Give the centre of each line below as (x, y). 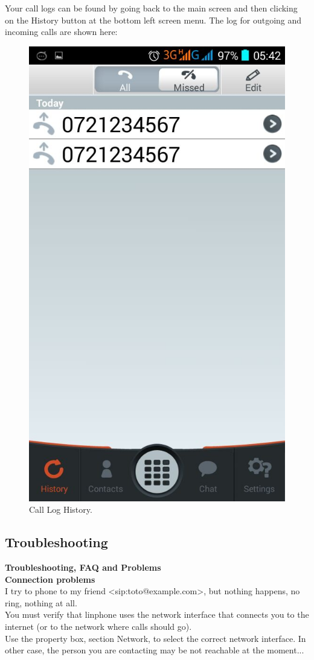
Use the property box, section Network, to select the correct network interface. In (155, 638)
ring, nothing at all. (41, 602)
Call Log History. (61, 509)
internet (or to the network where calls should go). (98, 626)
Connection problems (50, 579)
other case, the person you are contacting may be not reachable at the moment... (155, 650)
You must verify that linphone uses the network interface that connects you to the (157, 614)
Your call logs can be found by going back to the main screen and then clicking (151, 8)
